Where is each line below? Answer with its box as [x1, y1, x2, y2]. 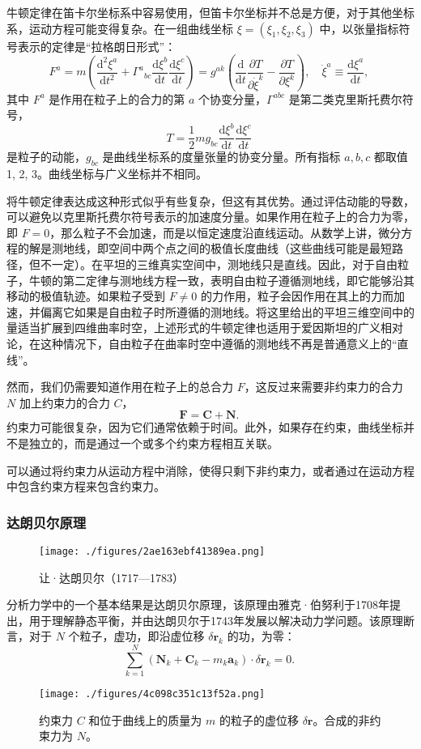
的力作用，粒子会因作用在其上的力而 [201, 287, 394, 304]
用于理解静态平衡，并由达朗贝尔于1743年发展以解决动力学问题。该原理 [28, 611, 403, 628]
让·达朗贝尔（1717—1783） [39, 568, 184, 585]
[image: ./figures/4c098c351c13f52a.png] [39, 688, 266, 700]
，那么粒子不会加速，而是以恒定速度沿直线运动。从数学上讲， [49, 223, 379, 240]
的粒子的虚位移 [219, 711, 299, 728]
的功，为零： [227, 628, 296, 645]
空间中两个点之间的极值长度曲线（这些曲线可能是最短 [108, 240, 392, 257]
